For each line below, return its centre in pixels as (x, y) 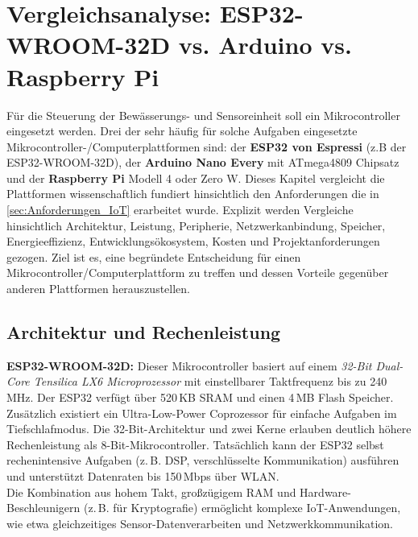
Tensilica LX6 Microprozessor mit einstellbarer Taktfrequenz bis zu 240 (210, 381)
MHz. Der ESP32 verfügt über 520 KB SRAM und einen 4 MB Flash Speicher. (200, 397)
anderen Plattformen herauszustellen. (98, 289)
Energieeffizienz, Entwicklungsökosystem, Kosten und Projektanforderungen (193, 241)
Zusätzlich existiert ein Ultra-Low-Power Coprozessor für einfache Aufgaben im (202, 413)
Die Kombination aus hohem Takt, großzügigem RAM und (151, 492)
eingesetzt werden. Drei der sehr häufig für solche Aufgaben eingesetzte (182, 131)
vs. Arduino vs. (265, 45)
